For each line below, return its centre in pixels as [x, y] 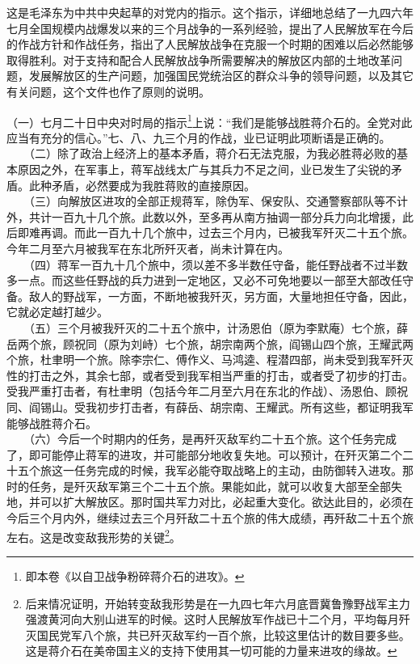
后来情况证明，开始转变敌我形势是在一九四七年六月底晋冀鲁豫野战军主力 [218, 603]
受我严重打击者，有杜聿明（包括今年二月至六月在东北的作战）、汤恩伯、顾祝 [207, 391]
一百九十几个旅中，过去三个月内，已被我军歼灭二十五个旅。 [255, 233]
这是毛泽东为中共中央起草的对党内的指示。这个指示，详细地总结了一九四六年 [210, 12]
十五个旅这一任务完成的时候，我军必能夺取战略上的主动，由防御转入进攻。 [204, 470]
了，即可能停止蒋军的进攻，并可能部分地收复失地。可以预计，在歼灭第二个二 [210, 454]
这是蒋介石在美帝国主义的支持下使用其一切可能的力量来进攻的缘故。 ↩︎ [211, 651]
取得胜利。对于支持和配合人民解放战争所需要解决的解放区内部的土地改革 [199, 59]
